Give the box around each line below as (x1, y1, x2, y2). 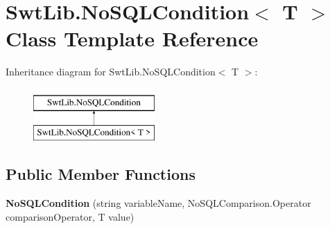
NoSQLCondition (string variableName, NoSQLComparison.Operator (6, 196, 311, 210)
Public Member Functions (6, 163, 196, 185)
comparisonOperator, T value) (6, 209, 134, 223)
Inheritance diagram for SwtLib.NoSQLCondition (6, 64, 216, 79)
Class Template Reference (6, 24, 259, 53)
